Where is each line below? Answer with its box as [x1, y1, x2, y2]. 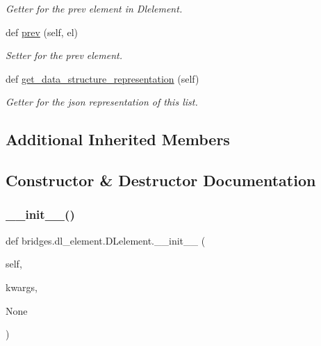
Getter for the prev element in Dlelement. [6, 1, 183, 15]
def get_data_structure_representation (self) [6, 71, 199, 85]
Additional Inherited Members [6, 129, 230, 150]
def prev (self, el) [6, 24, 78, 39]
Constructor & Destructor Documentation [6, 170, 316, 191]
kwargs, [6, 279, 38, 294]
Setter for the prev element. [6, 48, 122, 63]
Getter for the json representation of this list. [6, 94, 198, 109]
